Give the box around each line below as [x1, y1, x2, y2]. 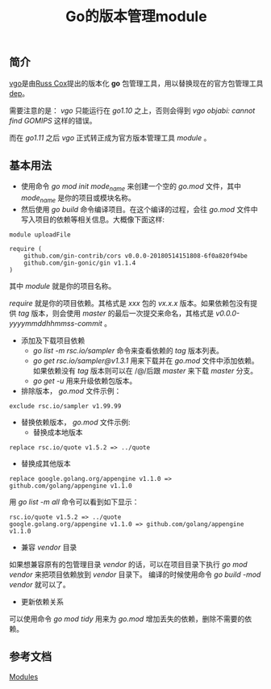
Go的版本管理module [65, 7, 208, 26]
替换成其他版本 [20, 459, 71, 469]
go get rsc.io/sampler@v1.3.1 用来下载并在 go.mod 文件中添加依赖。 [32, 356, 259, 365]
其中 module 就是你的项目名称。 [9, 282, 116, 291]
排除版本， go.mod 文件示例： [20, 386, 122, 396]
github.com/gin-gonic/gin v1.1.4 [23, 259, 136, 267]
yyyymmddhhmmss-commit [9, 319, 103, 328]
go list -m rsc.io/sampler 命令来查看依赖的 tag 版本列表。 [32, 346, 224, 356]
